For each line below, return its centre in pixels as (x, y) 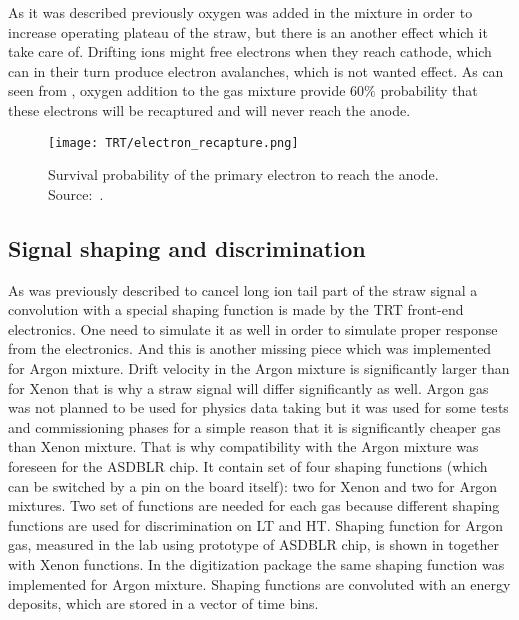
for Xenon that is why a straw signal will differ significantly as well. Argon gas (248, 387)
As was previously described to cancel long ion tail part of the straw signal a (243, 289)
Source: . (76, 193)
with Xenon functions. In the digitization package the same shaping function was (256, 563)
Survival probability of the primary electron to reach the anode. (243, 174)
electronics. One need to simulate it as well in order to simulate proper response (253, 328)
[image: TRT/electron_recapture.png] (173, 142)
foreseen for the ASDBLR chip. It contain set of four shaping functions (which (248, 465)
